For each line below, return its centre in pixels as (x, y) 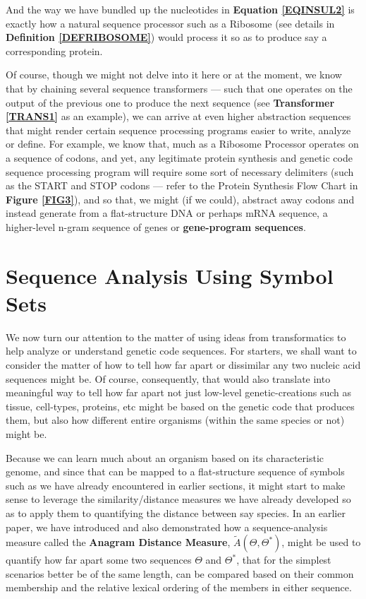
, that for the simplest (284, 560)
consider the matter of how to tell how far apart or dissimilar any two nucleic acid (183, 364)
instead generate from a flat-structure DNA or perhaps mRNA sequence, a (167, 213)
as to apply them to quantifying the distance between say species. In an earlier (176, 512)
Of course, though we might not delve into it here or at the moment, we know (174, 75)
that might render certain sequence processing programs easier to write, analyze (178, 130)
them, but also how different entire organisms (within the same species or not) (175, 420)
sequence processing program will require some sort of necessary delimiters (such (180, 171)
